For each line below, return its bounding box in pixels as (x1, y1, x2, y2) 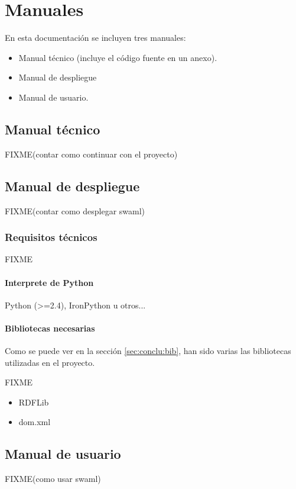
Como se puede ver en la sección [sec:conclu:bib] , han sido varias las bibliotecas (5, 345, 291, 357)
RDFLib (18, 395, 49, 408)
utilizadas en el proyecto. (5, 356, 95, 368)
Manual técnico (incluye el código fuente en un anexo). (18, 51, 217, 63)
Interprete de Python (5, 276, 94, 288)
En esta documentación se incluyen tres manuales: (5, 31, 186, 44)
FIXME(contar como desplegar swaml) (5, 204, 145, 217)
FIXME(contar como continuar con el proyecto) (5, 147, 178, 160)
